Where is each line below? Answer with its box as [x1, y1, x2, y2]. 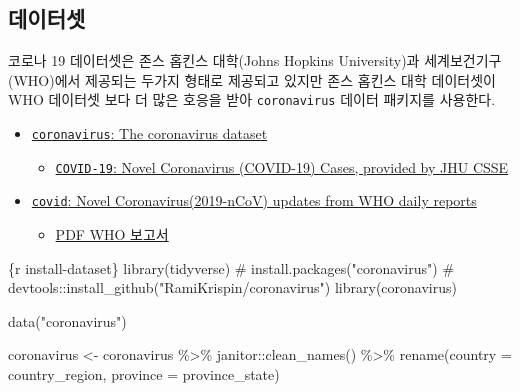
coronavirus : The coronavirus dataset [31, 123, 268, 144]
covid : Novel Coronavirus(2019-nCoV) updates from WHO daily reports [31, 190, 477, 211]
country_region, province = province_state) [8, 363, 280, 384]
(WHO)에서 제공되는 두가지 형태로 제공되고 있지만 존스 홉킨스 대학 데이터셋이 [8, 69, 496, 90]
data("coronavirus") [8, 310, 127, 331]
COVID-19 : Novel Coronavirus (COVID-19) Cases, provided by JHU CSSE [55, 156, 509, 177]
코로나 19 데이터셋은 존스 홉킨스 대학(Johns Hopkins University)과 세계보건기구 [8, 50, 502, 71]
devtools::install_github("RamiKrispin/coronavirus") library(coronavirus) [8, 277, 457, 298]
